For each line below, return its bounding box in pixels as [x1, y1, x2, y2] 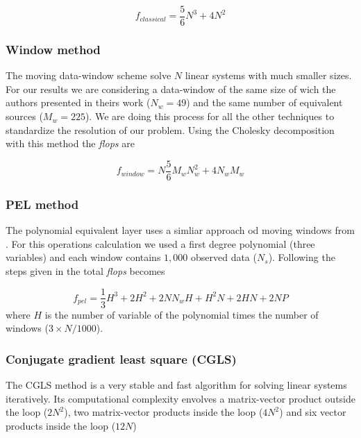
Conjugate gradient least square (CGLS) [6, 350, 237, 367]
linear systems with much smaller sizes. [185, 68, 352, 83]
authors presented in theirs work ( [6, 95, 151, 110]
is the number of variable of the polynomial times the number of [44, 307, 319, 321]
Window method [6, 40, 101, 58]
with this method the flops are [6, 136, 135, 151]
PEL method [6, 195, 79, 212]
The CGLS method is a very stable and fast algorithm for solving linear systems [6, 377, 347, 391]
